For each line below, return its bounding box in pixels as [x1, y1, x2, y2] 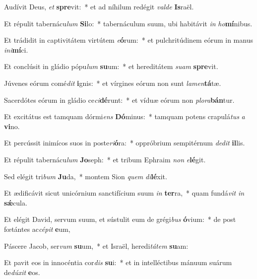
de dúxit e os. [4, 267, 40, 277]
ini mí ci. [4, 44, 28, 55]
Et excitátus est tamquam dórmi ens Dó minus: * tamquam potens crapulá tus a [4, 111, 245, 122]
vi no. [4, 121, 20, 131]
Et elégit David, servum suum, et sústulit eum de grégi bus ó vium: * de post [4, 214, 236, 224]
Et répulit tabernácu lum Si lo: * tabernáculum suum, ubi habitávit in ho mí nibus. [4, 18, 253, 28]
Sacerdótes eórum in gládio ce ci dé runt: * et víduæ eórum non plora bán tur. [4, 94, 235, 105]
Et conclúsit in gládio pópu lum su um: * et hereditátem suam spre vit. [4, 61, 218, 71]
